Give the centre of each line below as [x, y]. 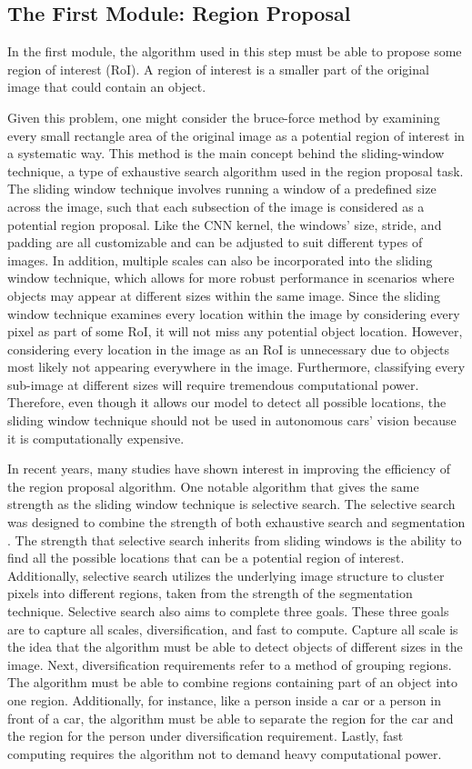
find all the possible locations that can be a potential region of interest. [206, 558]
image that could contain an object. [107, 87]
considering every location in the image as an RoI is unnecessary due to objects [229, 349]
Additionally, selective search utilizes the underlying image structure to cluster [226, 575]
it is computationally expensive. [96, 438]
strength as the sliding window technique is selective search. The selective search [231, 504]
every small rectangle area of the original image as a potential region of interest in [236, 135]
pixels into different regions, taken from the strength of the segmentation [210, 593]
